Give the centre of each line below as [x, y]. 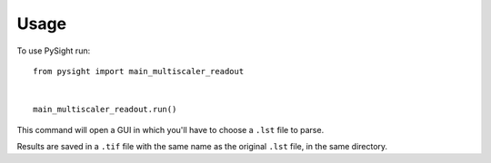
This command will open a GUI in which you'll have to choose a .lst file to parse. [170, 129]
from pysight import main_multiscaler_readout [139, 71]
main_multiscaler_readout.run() [105, 110]
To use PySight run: [54, 51]
